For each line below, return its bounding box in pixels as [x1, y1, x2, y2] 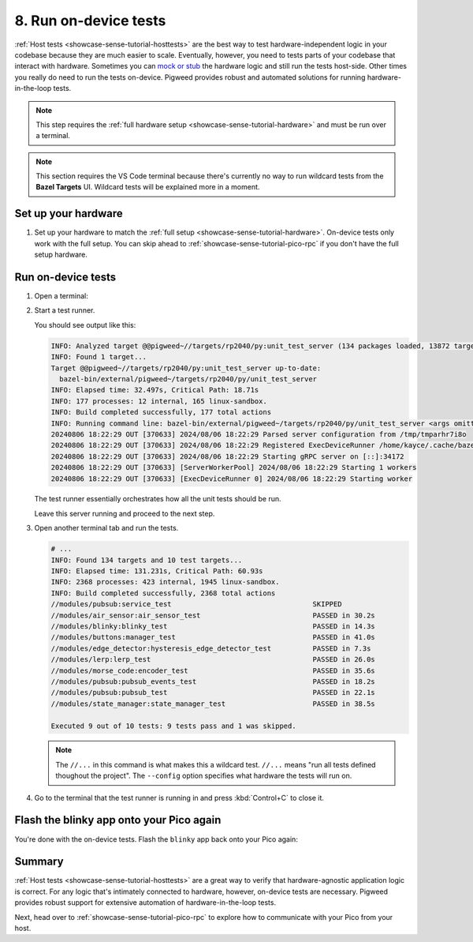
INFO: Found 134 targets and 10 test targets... [50, 555, 243, 565]
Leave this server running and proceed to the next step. [34, 509, 215, 518]
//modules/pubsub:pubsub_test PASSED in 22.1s [50, 688, 376, 697]
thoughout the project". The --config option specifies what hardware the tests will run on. [55, 771, 352, 781]
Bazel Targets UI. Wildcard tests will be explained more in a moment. [35, 182, 260, 192]
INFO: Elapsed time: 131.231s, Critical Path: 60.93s [50, 567, 263, 576]
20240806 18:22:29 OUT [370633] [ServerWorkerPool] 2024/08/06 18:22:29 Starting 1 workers [50, 463, 417, 472]
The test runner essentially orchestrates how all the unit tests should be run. [34, 494, 281, 504]
